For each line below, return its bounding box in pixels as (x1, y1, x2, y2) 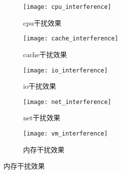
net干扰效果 (23, 112, 60, 123)
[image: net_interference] (23, 98, 111, 105)
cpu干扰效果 (23, 17, 61, 28)
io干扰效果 (23, 81, 56, 91)
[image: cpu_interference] (23, 3, 111, 10)
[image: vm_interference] (23, 130, 108, 137)
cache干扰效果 (23, 49, 67, 59)
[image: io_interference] (23, 67, 108, 74)
